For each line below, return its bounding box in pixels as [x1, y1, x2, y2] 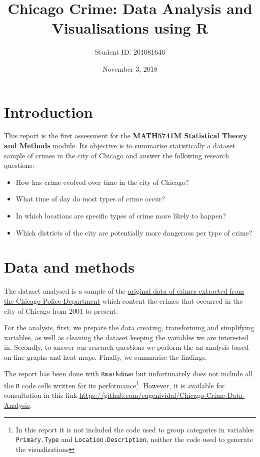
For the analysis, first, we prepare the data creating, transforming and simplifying [4, 322, 254, 333]
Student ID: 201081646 [95, 47, 165, 57]
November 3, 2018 [102, 63, 157, 74]
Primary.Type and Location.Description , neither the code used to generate [15, 434, 253, 444]
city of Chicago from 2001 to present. [4, 305, 118, 316]
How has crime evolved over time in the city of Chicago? [15, 176, 189, 187]
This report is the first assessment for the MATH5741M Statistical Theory [4, 130, 247, 141]
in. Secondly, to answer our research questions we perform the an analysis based [4, 342, 249, 352]
